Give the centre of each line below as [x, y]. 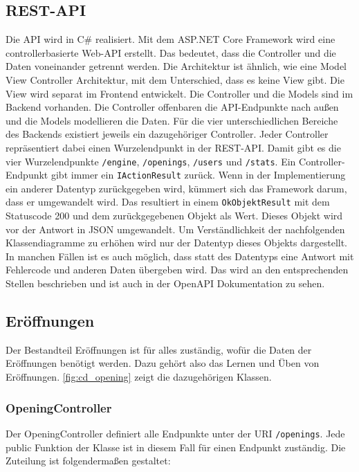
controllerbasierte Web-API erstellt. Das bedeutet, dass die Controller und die [171, 52]
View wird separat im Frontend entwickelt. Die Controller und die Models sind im [179, 93]
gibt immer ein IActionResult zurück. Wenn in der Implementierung [198, 175]
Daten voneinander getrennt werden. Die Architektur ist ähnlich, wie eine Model [176, 66]
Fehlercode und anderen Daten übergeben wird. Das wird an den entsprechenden [177, 270]
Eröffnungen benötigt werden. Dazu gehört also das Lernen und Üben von [163, 363]
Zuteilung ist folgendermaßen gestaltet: [88, 461]
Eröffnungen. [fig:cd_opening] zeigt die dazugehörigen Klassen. [139, 377]
